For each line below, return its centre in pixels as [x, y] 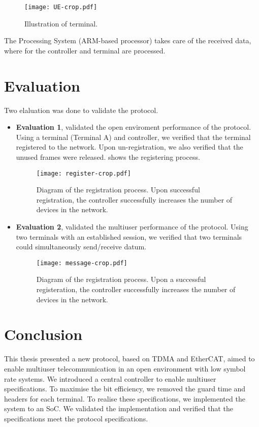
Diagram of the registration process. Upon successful [118, 190]
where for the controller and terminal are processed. [85, 50]
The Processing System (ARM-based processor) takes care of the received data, [128, 40]
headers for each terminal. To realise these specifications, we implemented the [125, 398]
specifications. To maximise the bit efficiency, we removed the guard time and [125, 389]
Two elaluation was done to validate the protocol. [81, 110]
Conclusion [43, 334]
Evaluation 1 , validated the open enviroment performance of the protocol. [134, 127]
